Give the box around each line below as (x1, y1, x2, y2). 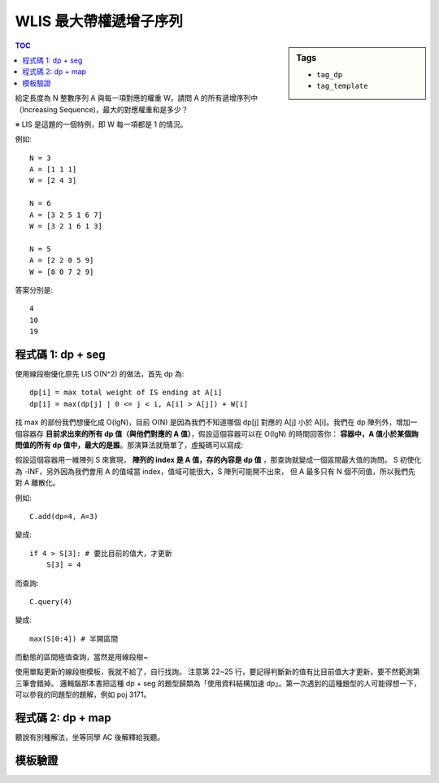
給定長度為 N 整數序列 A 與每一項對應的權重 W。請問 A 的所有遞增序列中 (15, 94, 259, 103)
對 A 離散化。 (15, 478, 60, 488)
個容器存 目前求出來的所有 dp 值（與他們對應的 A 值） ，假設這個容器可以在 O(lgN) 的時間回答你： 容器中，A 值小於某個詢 (15, 428, 419, 438)
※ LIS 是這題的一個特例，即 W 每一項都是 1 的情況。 (15, 119, 188, 129)
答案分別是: (15, 285, 54, 294)
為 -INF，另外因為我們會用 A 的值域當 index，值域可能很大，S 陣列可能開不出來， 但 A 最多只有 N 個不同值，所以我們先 (15, 466, 415, 476)
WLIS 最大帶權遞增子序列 (15, 12, 183, 30)
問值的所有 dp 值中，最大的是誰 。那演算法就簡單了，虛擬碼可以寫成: (15, 440, 244, 450)
